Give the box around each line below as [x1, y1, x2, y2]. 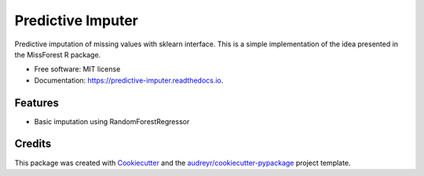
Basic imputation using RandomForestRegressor [34, 116, 190, 126]
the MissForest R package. [14, 49, 101, 59]
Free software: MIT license [34, 64, 121, 74]
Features [14, 96, 59, 109]
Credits [14, 137, 52, 151]
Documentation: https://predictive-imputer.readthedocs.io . [34, 75, 224, 85]
